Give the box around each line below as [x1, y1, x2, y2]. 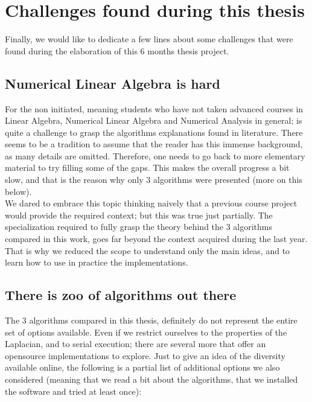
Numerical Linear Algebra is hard [5, 74, 220, 92]
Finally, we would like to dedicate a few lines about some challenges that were [5, 33, 293, 45]
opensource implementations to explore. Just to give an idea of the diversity [5, 349, 285, 362]
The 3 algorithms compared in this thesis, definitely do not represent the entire [5, 314, 298, 327]
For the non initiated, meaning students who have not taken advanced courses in [5, 102, 304, 115]
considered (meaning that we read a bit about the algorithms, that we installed [5, 373, 298, 385]
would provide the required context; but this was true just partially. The [5, 208, 273, 221]
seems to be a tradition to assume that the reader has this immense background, [5, 138, 303, 150]
